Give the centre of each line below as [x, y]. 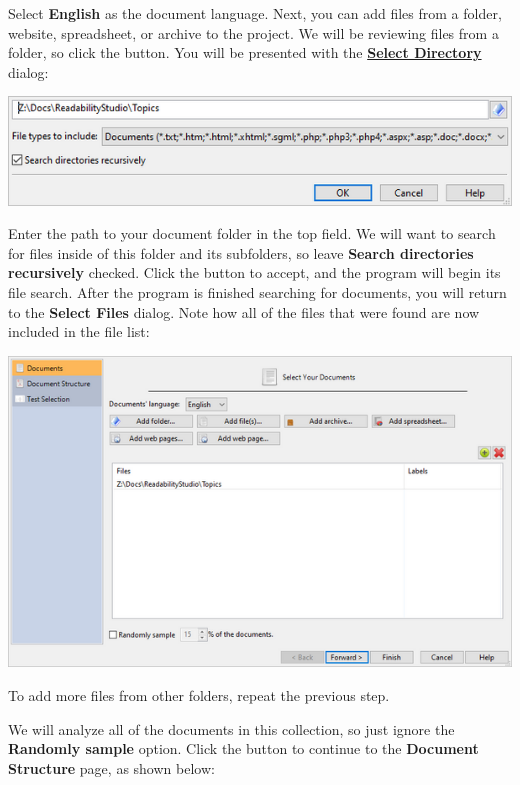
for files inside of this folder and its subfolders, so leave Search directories [241, 252]
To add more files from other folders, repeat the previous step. [199, 694]
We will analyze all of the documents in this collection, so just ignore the [231, 728]
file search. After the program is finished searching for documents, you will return [257, 291]
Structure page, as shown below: [111, 767]
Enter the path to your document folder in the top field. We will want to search [252, 233]
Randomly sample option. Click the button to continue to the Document [243, 748]
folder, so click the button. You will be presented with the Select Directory [245, 52]
